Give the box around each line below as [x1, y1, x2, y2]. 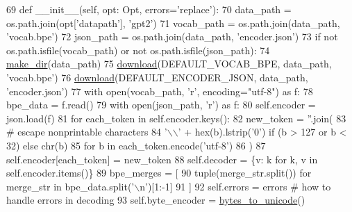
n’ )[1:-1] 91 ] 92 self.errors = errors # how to [140, 179, 331, 193]
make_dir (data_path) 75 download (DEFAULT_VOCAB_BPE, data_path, [6, 56, 332, 71]
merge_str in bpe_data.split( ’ [6, 179, 135, 193]
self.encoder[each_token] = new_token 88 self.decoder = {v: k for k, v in [6, 152, 318, 166]
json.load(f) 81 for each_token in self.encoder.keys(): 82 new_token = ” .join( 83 [6, 111, 346, 125]
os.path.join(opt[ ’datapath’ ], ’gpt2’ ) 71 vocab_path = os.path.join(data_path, [6, 15, 340, 30]
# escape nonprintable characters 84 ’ [6, 124, 167, 139]
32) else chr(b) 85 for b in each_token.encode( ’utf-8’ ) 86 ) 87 [6, 138, 266, 152]
